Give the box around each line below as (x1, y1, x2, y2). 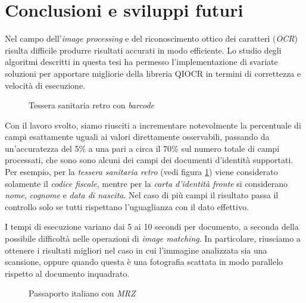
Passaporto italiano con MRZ (29, 287, 136, 299)
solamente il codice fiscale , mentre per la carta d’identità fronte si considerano (5, 177, 288, 189)
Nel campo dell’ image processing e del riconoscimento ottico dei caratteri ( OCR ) (5, 32, 298, 45)
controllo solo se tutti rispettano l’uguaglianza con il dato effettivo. (5, 200, 249, 213)
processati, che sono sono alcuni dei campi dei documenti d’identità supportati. (5, 154, 293, 166)
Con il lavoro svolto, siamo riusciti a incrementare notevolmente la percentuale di (5, 118, 301, 131)
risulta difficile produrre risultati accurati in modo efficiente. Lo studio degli (5, 43, 282, 56)
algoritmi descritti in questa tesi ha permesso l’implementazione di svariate (5, 55, 278, 68)
